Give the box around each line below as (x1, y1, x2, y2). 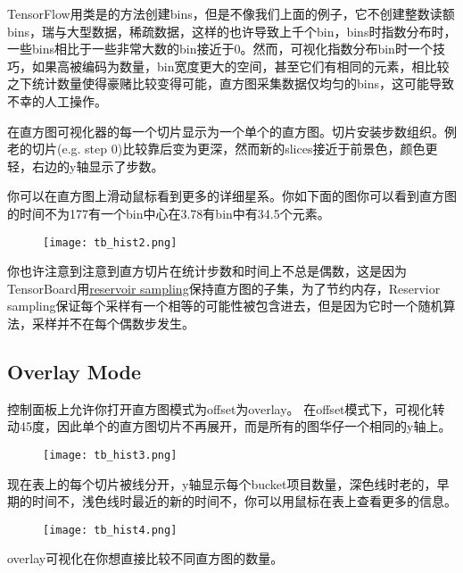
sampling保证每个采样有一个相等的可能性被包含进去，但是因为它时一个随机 (7, 296, 443, 315)
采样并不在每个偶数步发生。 (31, 313, 194, 332)
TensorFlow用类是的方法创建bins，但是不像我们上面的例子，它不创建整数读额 (7, 4, 455, 22)
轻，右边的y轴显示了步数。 (7, 156, 164, 175)
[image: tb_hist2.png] (43, 236, 178, 249)
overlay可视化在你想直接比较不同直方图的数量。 (7, 549, 284, 568)
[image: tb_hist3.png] (43, 448, 178, 461)
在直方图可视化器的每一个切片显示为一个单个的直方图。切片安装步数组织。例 (7, 121, 457, 140)
